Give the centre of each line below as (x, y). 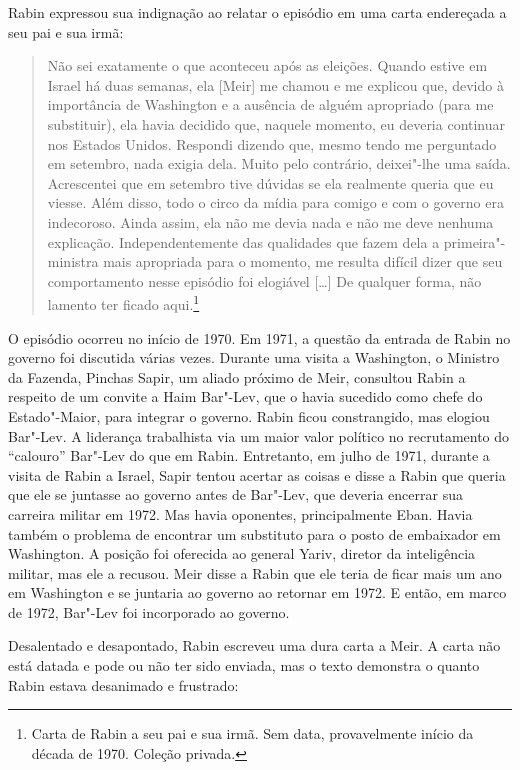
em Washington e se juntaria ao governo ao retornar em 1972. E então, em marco (257, 592)
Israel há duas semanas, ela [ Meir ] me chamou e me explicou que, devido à (275, 84)
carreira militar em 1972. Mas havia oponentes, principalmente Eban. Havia (240, 513)
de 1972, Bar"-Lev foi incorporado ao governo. (149, 611)
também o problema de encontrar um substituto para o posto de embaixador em (254, 533)
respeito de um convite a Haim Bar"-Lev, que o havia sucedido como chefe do (245, 396)
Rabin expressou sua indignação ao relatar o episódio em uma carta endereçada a (257, 12)
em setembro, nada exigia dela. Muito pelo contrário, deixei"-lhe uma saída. (279, 163)
